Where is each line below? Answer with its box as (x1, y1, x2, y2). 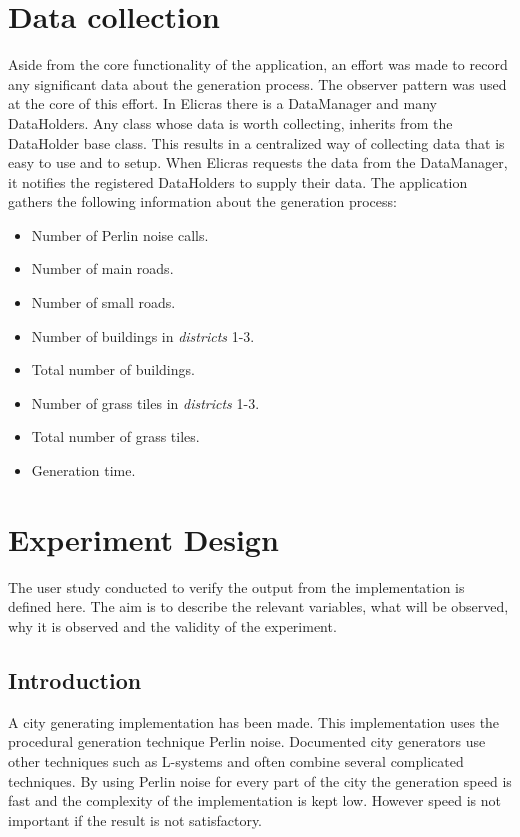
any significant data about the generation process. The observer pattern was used (8, 73, 507, 94)
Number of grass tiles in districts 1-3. (31, 392, 260, 413)
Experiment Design (8, 518, 279, 559)
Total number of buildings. (31, 359, 195, 380)
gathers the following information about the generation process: (8, 191, 397, 212)
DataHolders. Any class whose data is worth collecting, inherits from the (8, 112, 453, 133)
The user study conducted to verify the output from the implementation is (8, 576, 465, 597)
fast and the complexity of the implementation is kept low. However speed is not (8, 790, 502, 811)
